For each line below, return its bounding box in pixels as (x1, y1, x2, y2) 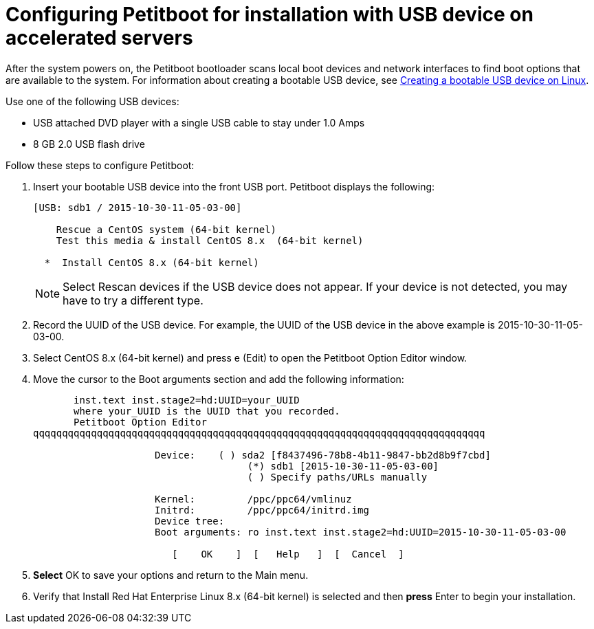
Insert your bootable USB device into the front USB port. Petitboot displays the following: (33, 180, 435, 192)
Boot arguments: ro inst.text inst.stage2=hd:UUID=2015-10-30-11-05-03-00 (155, 526, 566, 538)
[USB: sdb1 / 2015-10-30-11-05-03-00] (33, 201, 242, 213)
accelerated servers (5, 26, 193, 49)
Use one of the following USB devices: (5, 95, 179, 107)
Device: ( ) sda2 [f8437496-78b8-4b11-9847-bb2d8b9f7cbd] (155, 449, 491, 461)
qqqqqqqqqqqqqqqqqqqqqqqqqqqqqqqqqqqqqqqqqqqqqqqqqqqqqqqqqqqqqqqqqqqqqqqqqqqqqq (33, 427, 485, 439)
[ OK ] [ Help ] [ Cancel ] (172, 548, 404, 560)
